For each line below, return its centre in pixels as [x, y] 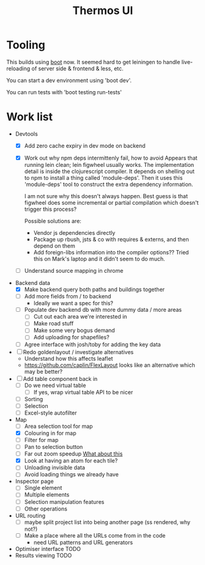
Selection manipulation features [64, 501]
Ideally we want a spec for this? [73, 303]
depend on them [54, 246]
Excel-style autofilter [51, 413]
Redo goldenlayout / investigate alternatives [78, 352]
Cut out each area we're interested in [80, 317]
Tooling [26, 45]
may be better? [43, 371]
